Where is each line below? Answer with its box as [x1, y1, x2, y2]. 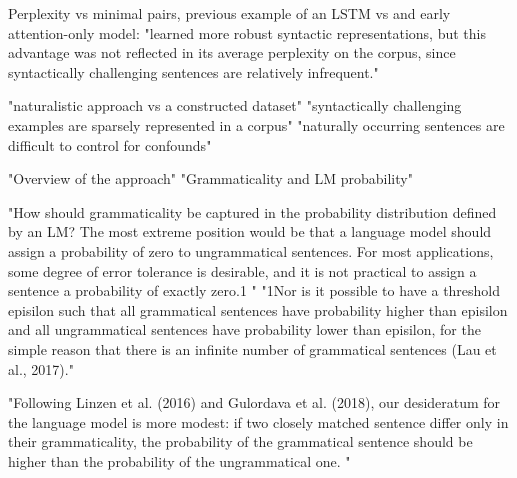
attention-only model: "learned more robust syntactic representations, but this [8, 22, 486, 43]
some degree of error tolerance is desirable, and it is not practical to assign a [8, 260, 477, 281]
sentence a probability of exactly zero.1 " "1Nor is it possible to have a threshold [8, 280, 501, 301]
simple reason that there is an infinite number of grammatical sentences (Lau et [8, 338, 497, 359]
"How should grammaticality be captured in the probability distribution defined [8, 201, 497, 222]
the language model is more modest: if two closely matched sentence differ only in [8, 411, 509, 432]
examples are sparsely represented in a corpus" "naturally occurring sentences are [8, 114, 505, 135]
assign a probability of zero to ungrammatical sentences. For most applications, [8, 240, 494, 261]
